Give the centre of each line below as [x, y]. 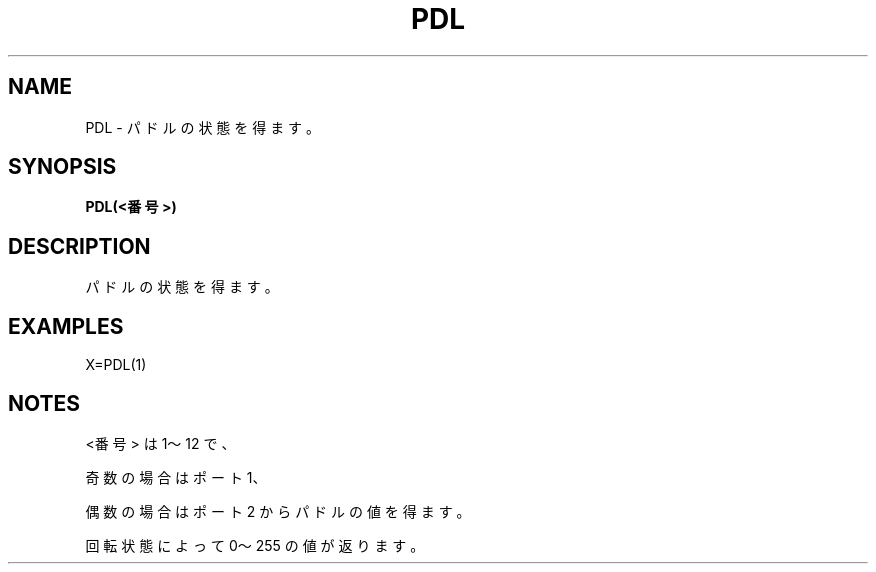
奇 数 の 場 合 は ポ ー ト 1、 [176, 477]
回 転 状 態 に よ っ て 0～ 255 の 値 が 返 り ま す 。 [255, 545]
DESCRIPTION [79, 246]
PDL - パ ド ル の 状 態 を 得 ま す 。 [203, 127]
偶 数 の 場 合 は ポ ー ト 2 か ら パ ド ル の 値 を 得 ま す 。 [278, 511]
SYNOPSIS [62, 167]
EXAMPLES [66, 326]
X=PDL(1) [116, 365]
